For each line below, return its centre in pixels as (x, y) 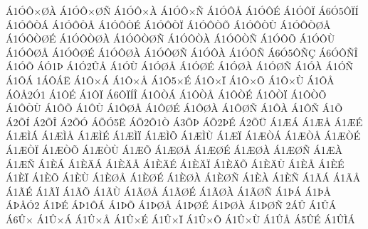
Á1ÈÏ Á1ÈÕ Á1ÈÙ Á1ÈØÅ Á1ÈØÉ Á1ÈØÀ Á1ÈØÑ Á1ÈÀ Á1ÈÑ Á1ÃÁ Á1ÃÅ (183, 178)
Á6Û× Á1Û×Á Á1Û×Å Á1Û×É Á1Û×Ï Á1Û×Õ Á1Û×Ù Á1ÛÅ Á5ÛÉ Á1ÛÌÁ (180, 219)
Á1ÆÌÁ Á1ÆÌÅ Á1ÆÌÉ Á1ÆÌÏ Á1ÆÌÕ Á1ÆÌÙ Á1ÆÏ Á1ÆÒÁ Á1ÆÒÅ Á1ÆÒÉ (183, 136)
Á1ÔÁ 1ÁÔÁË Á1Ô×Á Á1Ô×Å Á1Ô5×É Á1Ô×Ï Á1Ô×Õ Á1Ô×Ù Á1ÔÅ (170, 80)
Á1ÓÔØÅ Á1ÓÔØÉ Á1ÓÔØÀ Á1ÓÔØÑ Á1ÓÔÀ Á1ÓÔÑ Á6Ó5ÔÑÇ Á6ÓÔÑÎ (182, 52)
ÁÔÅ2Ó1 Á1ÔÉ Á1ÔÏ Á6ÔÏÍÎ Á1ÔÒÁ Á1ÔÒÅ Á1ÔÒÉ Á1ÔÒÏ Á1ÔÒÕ (166, 94)
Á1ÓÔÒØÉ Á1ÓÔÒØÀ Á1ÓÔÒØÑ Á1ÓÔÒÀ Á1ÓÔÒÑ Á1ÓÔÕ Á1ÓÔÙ (170, 39)
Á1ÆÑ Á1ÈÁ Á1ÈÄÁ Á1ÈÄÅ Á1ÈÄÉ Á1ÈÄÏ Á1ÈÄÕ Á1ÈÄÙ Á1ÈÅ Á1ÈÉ (175, 163)
